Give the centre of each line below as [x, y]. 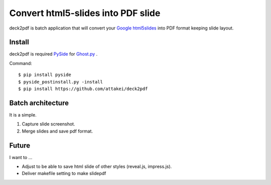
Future [20, 145]
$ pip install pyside [45, 75]
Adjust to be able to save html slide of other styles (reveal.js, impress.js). [97, 166]
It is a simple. [23, 114]
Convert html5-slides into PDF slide [85, 13]
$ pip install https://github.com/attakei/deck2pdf [83, 89]
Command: [21, 63]
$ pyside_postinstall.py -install [60, 82]
